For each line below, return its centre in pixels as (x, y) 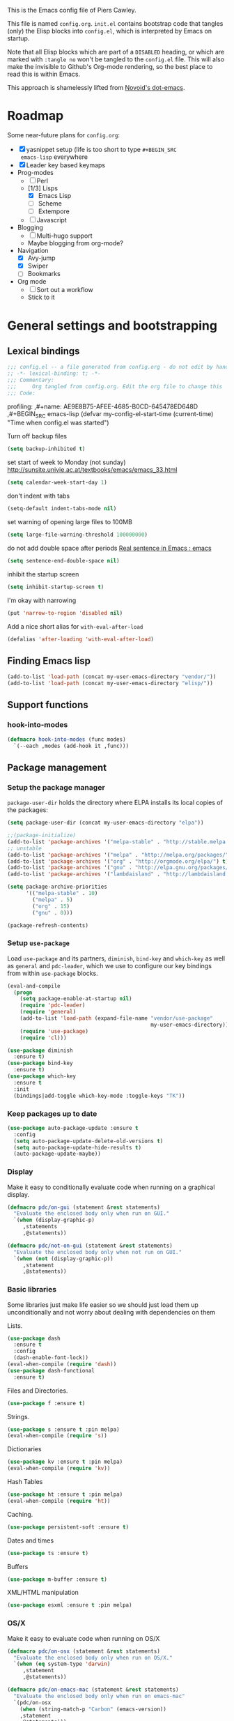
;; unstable (24, 848)
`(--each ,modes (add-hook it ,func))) (71, 746)
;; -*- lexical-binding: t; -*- (54, 374)
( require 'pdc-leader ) (53, 1005)
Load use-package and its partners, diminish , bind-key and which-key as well (116, 958)
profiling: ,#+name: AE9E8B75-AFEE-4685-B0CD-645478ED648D (103, 406)
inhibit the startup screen (43, 574)
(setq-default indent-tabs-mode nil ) (62, 509)
